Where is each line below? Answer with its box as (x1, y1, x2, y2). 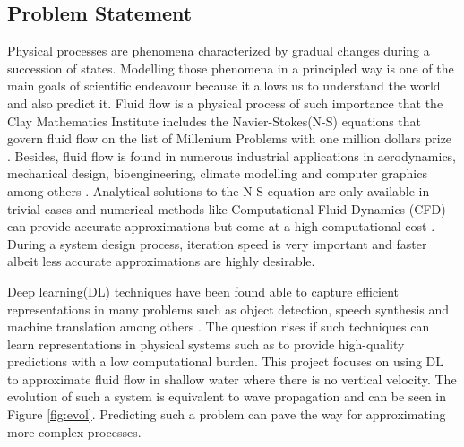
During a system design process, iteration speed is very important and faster (7, 234, 427, 253)
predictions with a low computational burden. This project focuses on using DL (7, 352, 444, 371)
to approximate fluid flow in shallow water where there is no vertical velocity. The (7, 369, 457, 388)
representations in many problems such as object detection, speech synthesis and (7, 299, 450, 318)
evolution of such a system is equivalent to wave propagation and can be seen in (7, 387, 446, 406)
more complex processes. (7, 422, 142, 441)
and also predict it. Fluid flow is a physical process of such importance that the (7, 93, 443, 112)
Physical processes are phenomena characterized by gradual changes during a (7, 41, 430, 60)
